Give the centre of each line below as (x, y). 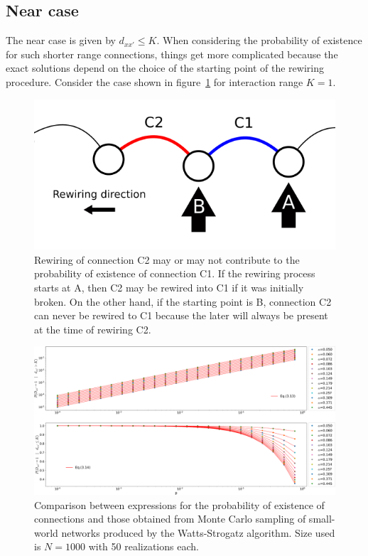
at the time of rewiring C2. (93, 329)
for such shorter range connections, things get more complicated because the (172, 54)
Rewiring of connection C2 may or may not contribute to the (167, 259)
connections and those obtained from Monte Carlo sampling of (170, 519)
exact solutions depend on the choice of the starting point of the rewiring (165, 68)
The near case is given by (61, 40)
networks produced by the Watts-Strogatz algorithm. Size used (198, 532)
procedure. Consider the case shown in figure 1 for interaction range (155, 81)
